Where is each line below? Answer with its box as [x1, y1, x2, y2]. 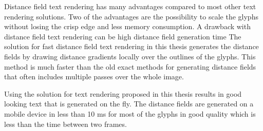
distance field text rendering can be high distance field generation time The [4, 31, 241, 41]
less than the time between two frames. [4, 118, 127, 129]
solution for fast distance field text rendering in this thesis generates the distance [4, 41, 259, 52]
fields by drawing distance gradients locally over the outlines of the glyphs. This [4, 51, 256, 61]
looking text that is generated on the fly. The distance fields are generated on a [4, 98, 254, 109]
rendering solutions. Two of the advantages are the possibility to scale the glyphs [4, 11, 258, 21]
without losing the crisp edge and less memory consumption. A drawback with [4, 21, 251, 32]
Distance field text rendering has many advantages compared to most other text [4, 1, 256, 11]
